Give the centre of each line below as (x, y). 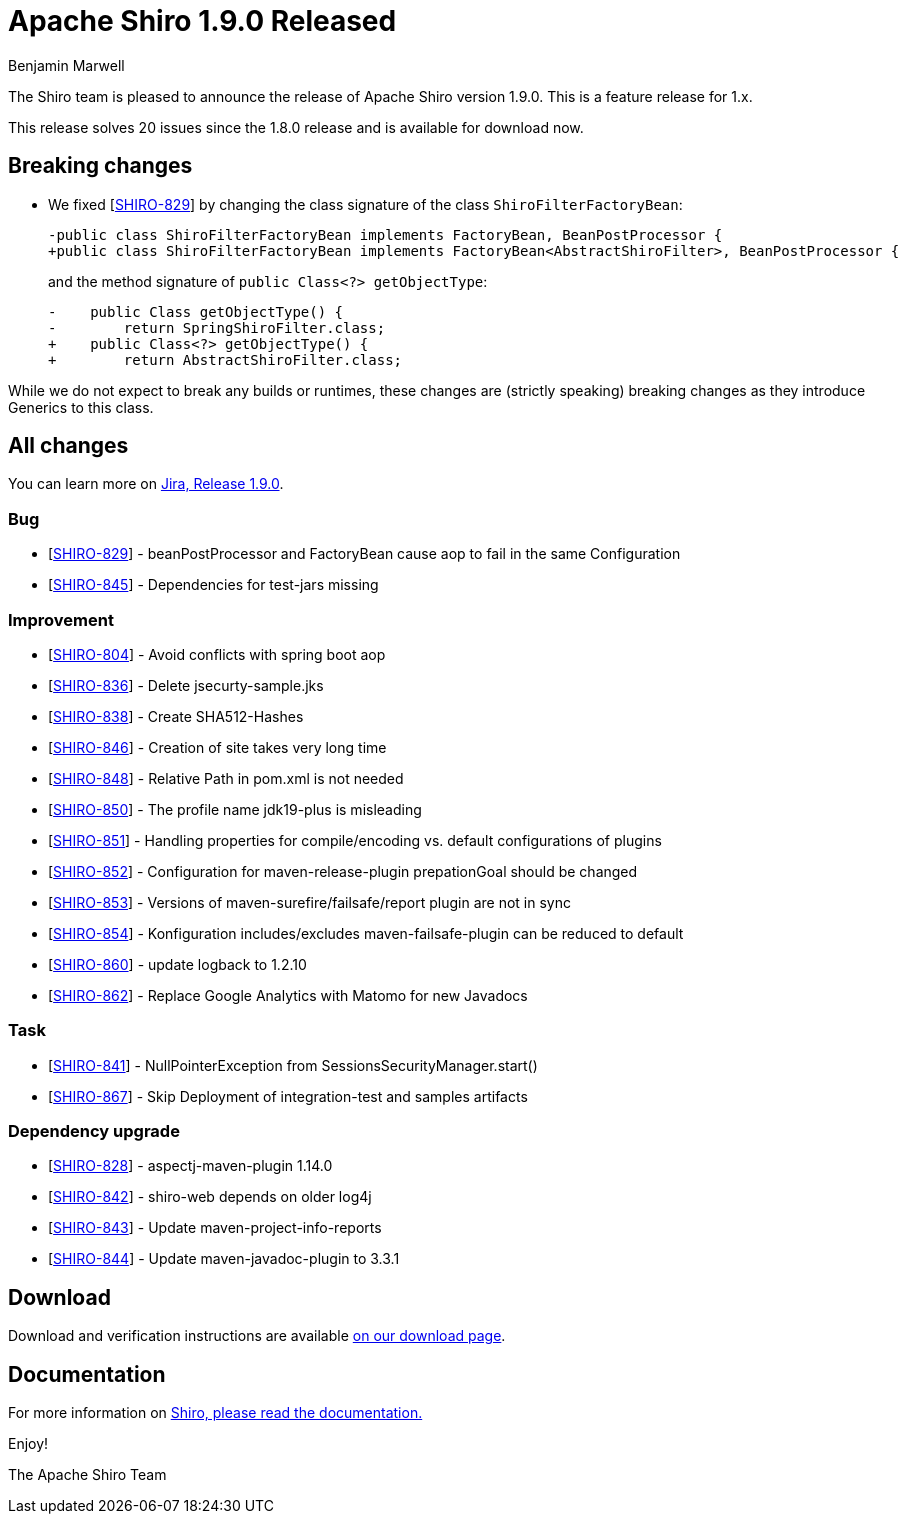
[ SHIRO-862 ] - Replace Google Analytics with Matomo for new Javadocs (288, 995)
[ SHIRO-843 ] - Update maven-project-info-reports (215, 1228)
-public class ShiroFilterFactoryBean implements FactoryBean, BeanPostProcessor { (385, 234)
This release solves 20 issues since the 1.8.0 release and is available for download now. (296, 127)
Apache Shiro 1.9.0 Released (202, 21)
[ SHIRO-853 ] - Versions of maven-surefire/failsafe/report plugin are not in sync (309, 902)
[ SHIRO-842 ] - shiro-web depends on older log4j (210, 1197)
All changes (68, 446)
